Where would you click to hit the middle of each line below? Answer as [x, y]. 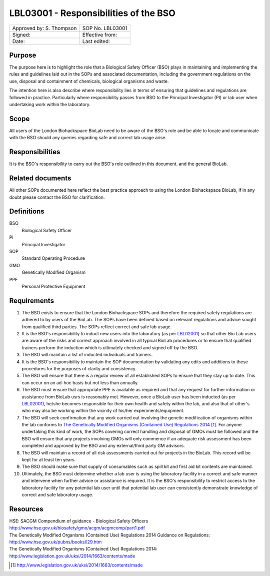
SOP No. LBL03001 [105, 28]
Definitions [27, 211]
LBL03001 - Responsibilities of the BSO [92, 13]
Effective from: [100, 35]
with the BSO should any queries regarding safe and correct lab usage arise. [88, 138]
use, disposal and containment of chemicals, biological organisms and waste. [89, 81]
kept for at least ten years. [49, 460]
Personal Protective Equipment [53, 286]
